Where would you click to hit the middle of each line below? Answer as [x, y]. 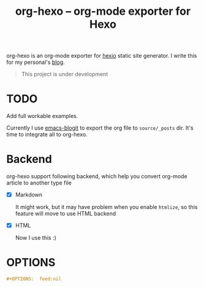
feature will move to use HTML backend [66, 214]
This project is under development [65, 74]
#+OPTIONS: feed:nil [34, 279]
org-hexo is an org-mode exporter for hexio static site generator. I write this [102, 56]
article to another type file [39, 183]
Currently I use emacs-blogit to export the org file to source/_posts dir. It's [100, 128]
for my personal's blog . [36, 62]
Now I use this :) [36, 238]
